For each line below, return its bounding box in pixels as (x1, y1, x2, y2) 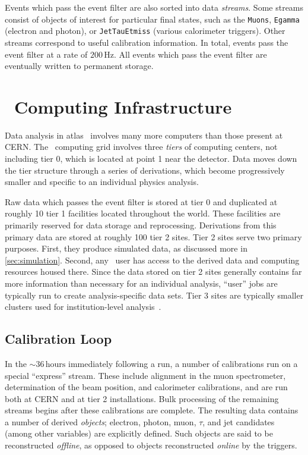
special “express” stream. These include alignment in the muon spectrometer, (5, 369, 286, 381)
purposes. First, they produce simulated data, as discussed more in (5, 242, 247, 255)
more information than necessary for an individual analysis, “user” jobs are (5, 277, 278, 289)
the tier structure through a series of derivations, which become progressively (5, 164, 285, 176)
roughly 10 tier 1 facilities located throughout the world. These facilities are (5, 207, 281, 219)
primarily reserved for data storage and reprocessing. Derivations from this (5, 218, 277, 231)
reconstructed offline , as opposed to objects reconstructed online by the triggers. (5, 439, 297, 451)
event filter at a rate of (5, 48, 88, 60)
